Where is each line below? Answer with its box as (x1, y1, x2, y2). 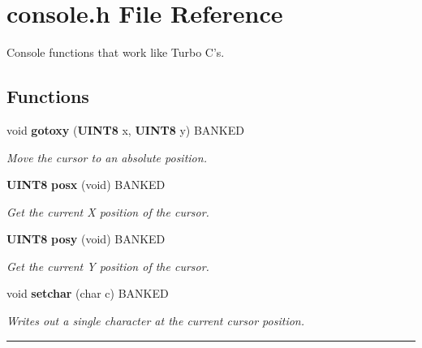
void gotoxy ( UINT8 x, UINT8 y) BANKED (6, 121, 244, 138)
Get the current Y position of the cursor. (6, 257, 209, 274)
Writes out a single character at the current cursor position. (6, 312, 304, 329)
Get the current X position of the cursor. (6, 203, 209, 220)
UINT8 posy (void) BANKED (6, 230, 166, 247)
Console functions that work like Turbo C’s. (6, 44, 225, 61)
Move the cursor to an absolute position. (6, 148, 207, 165)
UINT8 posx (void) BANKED (6, 176, 166, 193)
